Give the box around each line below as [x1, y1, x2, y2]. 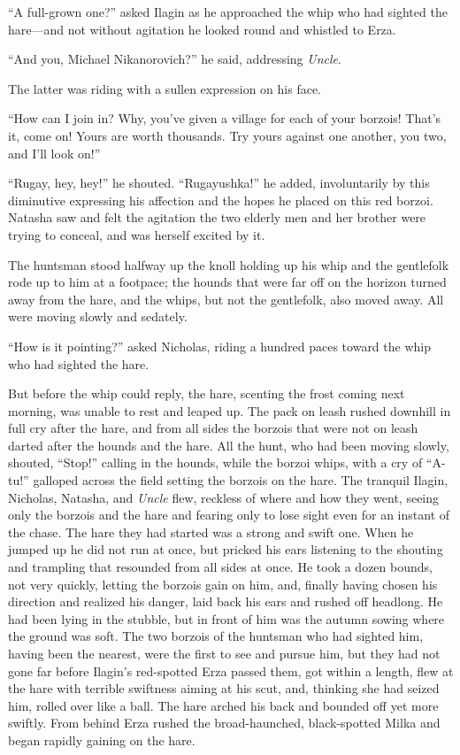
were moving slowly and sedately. [8, 307, 188, 326]
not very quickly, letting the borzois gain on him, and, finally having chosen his [8, 574, 438, 593]
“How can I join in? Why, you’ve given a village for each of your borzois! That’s [8, 109, 441, 127]
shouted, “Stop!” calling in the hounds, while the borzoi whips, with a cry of [8, 453, 423, 472]
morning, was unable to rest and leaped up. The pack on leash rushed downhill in [8, 401, 451, 420]
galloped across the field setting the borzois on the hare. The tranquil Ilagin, [33, 471, 448, 489]
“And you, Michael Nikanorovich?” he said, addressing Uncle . [8, 50, 341, 68]
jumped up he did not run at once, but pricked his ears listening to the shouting [8, 540, 443, 559]
